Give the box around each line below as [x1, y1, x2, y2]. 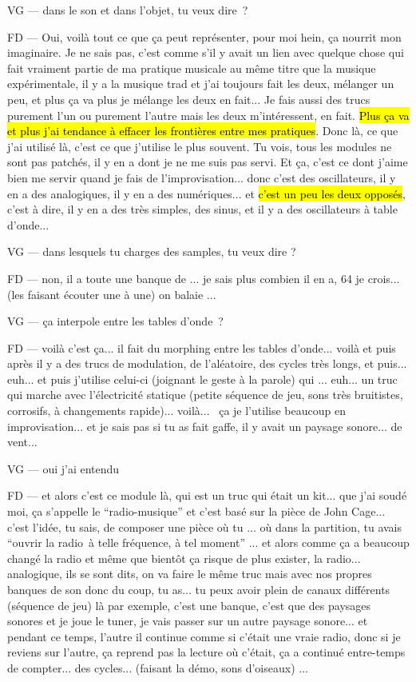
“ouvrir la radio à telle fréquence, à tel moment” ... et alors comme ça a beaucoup [7, 534, 410, 551]
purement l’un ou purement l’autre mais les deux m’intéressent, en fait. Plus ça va [7, 106, 410, 123]
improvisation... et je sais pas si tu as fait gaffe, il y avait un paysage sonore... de [7, 417, 402, 434]
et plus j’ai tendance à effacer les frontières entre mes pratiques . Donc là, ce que [7, 122, 398, 139]
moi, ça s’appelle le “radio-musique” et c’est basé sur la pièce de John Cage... [7, 503, 386, 520]
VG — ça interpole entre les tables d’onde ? [7, 313, 224, 329]
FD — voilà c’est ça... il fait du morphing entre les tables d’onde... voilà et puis [7, 339, 396, 356]
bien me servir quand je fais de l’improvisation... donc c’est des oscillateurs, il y [7, 169, 396, 185]
